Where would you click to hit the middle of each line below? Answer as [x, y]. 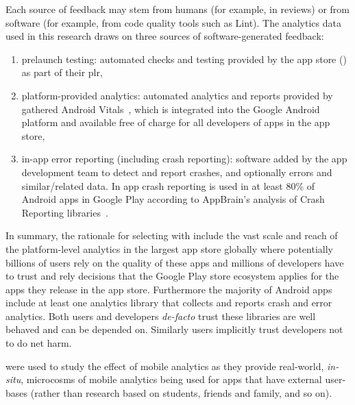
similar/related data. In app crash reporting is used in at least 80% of [168, 185]
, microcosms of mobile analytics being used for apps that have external [171, 379]
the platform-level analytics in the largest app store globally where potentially [169, 248]
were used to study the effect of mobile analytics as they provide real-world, [165, 366]
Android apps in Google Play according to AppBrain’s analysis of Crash [173, 199]
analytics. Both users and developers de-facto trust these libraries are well [161, 316]
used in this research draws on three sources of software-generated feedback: [165, 36]
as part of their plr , [62, 72]
